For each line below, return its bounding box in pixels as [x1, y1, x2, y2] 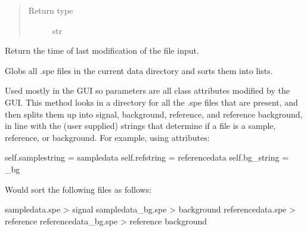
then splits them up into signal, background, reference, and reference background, [5, 107, 303, 120]
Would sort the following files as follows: [5, 183, 152, 195]
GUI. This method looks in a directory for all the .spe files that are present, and [5, 96, 298, 108]
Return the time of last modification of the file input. [5, 44, 199, 57]
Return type [28, 4, 73, 16]
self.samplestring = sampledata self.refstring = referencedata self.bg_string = [5, 151, 289, 164]
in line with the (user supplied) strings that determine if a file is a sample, [5, 119, 276, 132]
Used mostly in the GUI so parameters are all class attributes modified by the [5, 84, 290, 97]
